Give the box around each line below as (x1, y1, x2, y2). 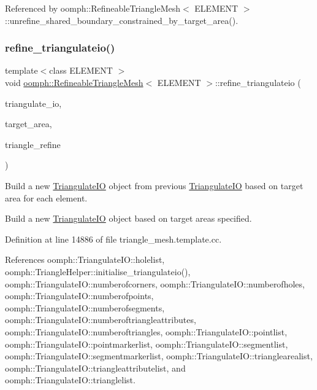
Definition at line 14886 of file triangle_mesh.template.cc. (5, 232, 222, 245)
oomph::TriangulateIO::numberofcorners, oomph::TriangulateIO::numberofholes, (5, 277, 305, 290)
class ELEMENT (49, 64, 113, 77)
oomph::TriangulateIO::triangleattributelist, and (5, 361, 186, 374)
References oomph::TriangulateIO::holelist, (5, 253, 165, 266)
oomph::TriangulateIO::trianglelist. (5, 373, 136, 386)
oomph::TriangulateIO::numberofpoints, (5, 289, 154, 302)
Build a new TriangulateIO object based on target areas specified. (5, 212, 252, 225)
